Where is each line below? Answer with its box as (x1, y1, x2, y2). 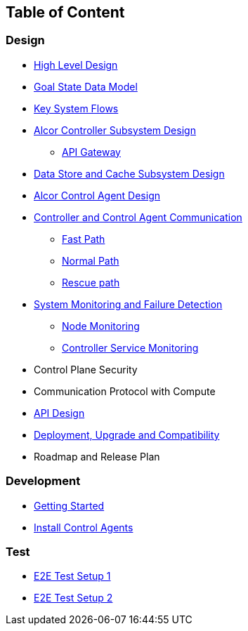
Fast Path (62, 232, 105, 245)
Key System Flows (34, 102, 119, 114)
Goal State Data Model (34, 80, 138, 93)
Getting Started (34, 499, 105, 512)
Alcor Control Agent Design (34, 189, 160, 201)
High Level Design (34, 58, 118, 71)
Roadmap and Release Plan (34, 450, 160, 463)
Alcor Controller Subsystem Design (34, 124, 196, 136)
